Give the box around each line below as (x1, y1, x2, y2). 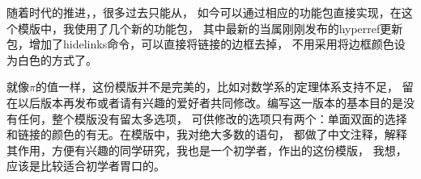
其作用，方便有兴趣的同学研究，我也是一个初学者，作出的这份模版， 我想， (6, 141, 407, 158)
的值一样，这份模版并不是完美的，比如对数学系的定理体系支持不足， (35, 78, 398, 95)
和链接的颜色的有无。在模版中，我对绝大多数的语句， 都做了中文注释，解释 (6, 126, 407, 143)
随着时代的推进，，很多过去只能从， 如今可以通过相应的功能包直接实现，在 (6, 4, 402, 20)
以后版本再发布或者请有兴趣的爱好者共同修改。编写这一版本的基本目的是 (17, 94, 403, 110)
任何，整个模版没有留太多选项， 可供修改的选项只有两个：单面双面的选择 (17, 110, 407, 127)
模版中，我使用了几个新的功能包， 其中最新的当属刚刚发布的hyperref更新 (17, 19, 403, 36)
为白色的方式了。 (6, 51, 97, 68)
